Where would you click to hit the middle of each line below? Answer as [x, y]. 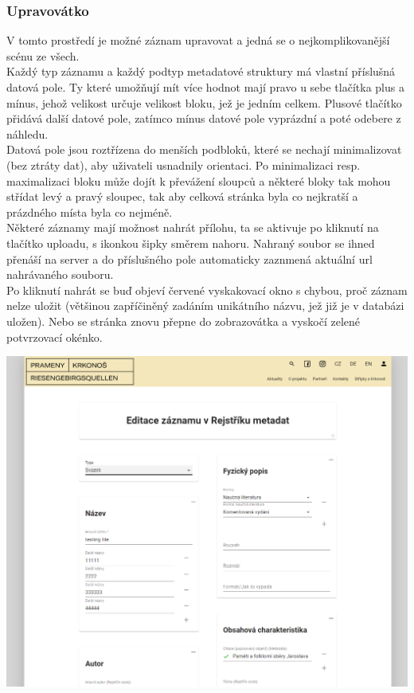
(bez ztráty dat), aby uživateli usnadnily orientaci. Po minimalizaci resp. [184, 164]
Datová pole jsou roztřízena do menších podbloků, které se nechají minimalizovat [204, 149]
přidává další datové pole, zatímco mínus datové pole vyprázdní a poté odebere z [204, 118]
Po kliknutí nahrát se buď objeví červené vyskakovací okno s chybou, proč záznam [207, 290]
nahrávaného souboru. [60, 274]
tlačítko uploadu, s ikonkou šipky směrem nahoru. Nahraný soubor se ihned [191, 243]
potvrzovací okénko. [55, 337]
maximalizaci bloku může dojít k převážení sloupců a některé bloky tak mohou [199, 180]
